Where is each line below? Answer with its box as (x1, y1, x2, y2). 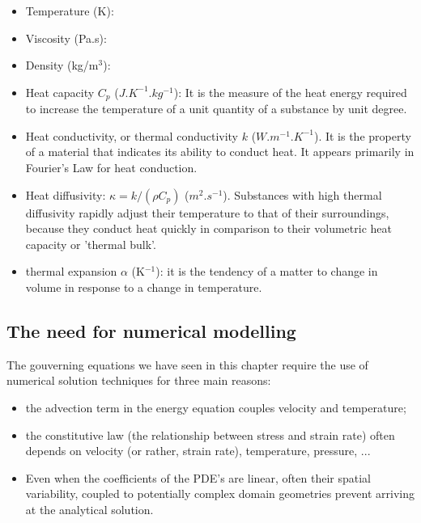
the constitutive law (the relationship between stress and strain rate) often (25, 426, 395, 443)
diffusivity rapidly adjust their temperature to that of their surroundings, (25, 204, 389, 221)
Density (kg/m (25, 57, 99, 74)
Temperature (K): (25, 2, 114, 19)
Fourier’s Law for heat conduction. (25, 159, 198, 176)
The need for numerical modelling (6, 318, 296, 343)
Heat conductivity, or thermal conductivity (25, 127, 239, 144)
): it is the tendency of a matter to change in (155, 263, 378, 280)
